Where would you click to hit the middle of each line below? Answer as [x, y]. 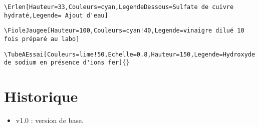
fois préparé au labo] [42, 39]
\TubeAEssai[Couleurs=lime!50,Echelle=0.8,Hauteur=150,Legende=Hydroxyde [130, 54]
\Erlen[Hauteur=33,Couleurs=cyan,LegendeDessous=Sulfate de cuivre [119, 7]
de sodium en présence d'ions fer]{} [67, 63]
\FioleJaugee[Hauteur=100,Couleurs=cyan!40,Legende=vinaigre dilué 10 [124, 31]
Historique [41, 96]
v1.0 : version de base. [50, 120]
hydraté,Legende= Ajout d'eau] [56, 15]
